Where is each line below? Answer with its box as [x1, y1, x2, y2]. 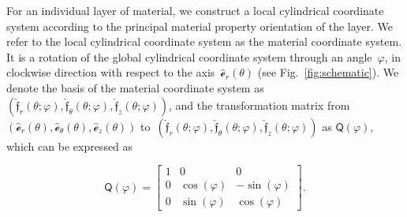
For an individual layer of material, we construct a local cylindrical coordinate [6, 2, 384, 18]
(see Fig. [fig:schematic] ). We [257, 64, 399, 80]
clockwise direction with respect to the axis [6, 64, 215, 80]
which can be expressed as [6, 137, 133, 154]
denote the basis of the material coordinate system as [6, 79, 264, 95]
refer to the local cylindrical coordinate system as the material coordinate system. [6, 33, 402, 50]
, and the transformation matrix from [169, 96, 350, 113]
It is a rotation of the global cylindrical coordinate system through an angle [6, 48, 372, 65]
